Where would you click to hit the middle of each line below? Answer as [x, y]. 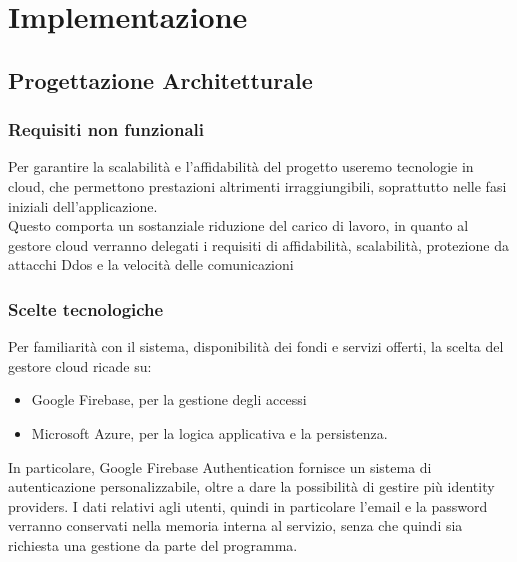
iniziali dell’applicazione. [83, 205]
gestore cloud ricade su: [80, 365]
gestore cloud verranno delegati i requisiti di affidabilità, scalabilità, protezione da [258, 244]
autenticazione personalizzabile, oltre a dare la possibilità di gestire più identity [251, 486]
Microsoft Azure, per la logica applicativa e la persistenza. [209, 432]
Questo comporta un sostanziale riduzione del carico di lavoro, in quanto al [238, 225]
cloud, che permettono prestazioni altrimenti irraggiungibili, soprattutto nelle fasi [257, 185]
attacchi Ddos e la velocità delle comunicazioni [151, 264]
